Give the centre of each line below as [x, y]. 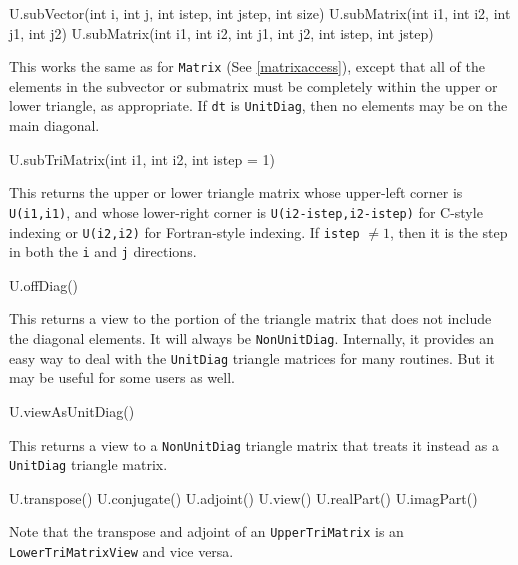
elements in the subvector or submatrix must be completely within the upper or [253, 85]
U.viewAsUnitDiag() [72, 410]
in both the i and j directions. [103, 251]
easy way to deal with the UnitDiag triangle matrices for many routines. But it [252, 357]
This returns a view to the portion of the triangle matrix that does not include [250, 318]
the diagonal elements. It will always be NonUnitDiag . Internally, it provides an [252, 338]
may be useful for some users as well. [122, 377]
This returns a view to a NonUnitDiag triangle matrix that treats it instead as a [254, 444]
